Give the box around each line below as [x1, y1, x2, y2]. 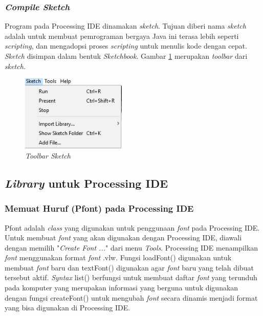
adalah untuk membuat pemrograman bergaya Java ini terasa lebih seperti [5, 30, 239, 41]
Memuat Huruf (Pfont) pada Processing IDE [5, 202, 194, 215]
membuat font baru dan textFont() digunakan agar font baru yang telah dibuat [5, 262, 254, 273]
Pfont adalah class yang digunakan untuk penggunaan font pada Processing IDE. [5, 222, 260, 233]
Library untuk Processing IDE [5, 175, 168, 191]
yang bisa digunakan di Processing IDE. [5, 302, 130, 313]
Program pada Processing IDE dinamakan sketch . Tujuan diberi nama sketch [5, 20, 246, 31]
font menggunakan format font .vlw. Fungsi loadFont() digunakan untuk [5, 252, 232, 263]
